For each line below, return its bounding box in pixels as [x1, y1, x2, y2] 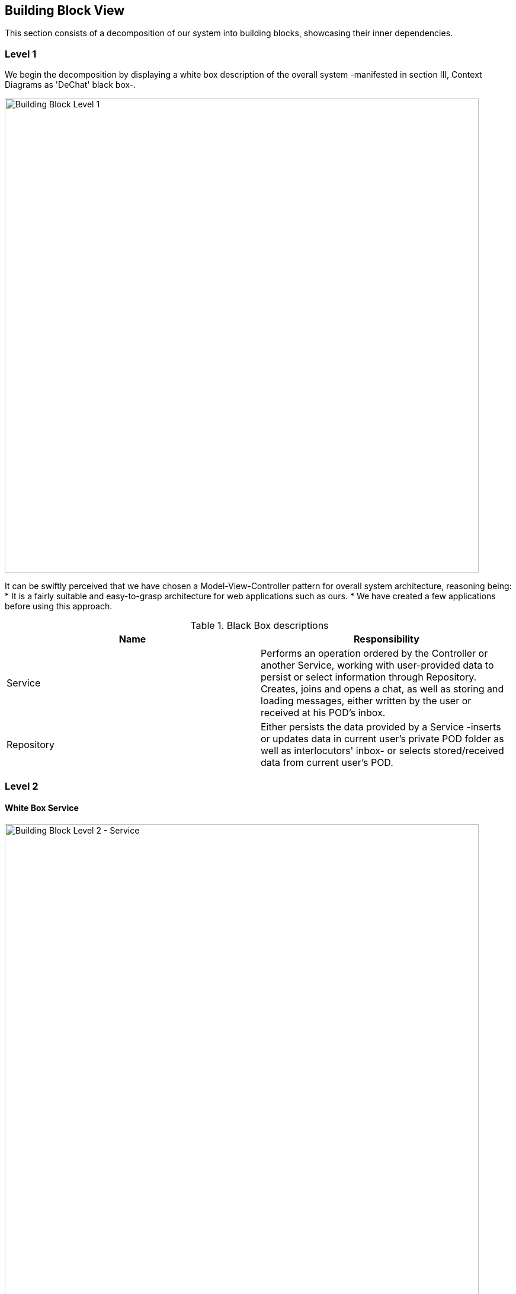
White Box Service [5, 803, 79, 813]
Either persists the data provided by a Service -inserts [261, 721, 501, 733]
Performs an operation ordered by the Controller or [261, 647, 488, 660]
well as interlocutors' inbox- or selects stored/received [261, 745, 504, 757]
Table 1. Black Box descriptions [190, 619, 329, 632]
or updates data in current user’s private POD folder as [261, 733, 504, 745]
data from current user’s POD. [261, 756, 393, 769]
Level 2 [5, 780, 39, 792]
